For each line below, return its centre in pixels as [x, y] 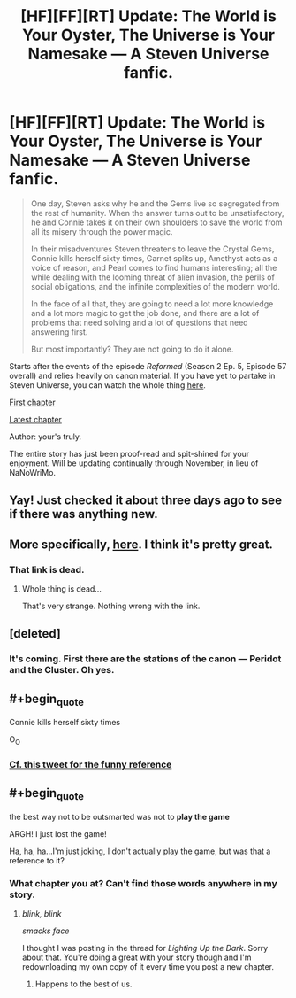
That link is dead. [47, 569]
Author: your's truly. [46, 437]
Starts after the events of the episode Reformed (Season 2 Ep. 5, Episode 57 [148, 366]
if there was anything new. [83, 514]
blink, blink [42, 914]
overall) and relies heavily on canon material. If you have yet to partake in [142, 375]
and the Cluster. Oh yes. [62, 670]
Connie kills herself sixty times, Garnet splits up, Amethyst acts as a [154, 258]
